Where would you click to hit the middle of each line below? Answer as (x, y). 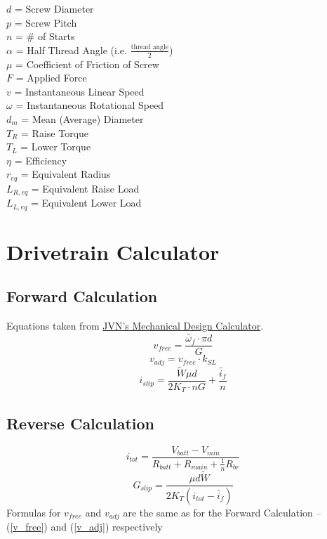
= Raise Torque (55, 132)
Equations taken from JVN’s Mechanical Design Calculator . (135, 326)
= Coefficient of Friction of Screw (87, 64)
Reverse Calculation (80, 423)
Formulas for (34, 512)
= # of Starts (45, 36)
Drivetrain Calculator (113, 251)
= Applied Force (51, 78)
